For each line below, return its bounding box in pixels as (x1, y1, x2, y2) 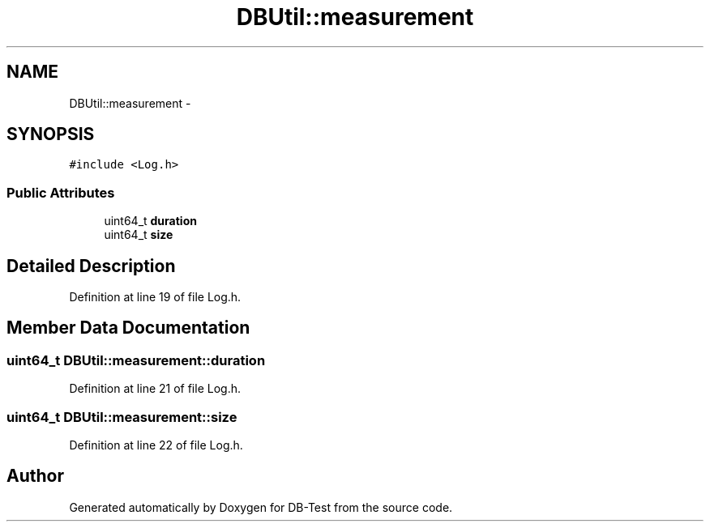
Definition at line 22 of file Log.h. (69, 438, 243, 452)
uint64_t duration (104, 214, 197, 228)
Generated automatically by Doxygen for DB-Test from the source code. (69, 500, 453, 514)
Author (6, 466, 64, 487)
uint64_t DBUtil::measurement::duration (6, 351, 266, 368)
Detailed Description (6, 255, 176, 276)
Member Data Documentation (6, 317, 250, 339)
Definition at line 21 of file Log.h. (69, 381, 241, 396)
